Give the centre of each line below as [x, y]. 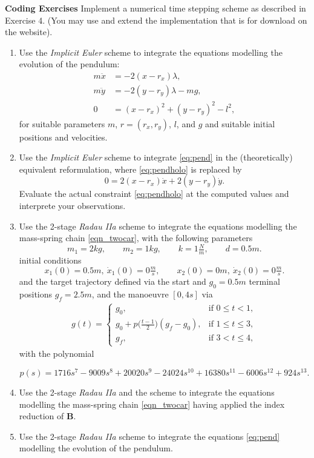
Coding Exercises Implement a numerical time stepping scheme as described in [155, 8]
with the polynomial [57, 353]
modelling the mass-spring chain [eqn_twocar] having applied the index [152, 404]
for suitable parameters [62, 123]
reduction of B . [47, 416]
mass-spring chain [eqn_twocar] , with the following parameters [136, 238]
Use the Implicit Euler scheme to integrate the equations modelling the [151, 52]
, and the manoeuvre [130, 294]
